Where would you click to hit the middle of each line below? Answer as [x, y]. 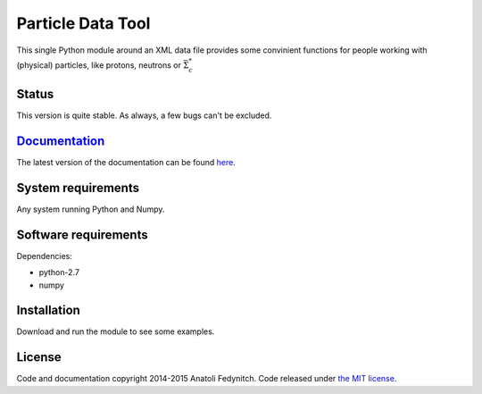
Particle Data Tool [83, 23]
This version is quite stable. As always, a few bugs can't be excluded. [144, 115]
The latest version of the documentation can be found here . [126, 162]
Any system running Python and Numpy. [91, 209]
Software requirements [82, 235]
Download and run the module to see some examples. [116, 331]
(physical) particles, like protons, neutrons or [99, 65]
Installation [48, 310]
